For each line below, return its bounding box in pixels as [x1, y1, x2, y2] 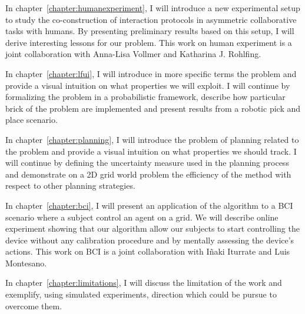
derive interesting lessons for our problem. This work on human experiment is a [5, 36, 292, 48]
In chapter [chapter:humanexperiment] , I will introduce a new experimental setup [5, 2, 300, 14]
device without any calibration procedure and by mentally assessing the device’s [5, 233, 294, 246]
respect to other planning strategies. [5, 179, 135, 192]
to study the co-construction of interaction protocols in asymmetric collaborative [5, 13, 297, 25]
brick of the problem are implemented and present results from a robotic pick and [5, 102, 301, 114]
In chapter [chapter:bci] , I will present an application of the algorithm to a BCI [5, 199, 293, 211]
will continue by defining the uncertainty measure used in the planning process [5, 156, 289, 169]
